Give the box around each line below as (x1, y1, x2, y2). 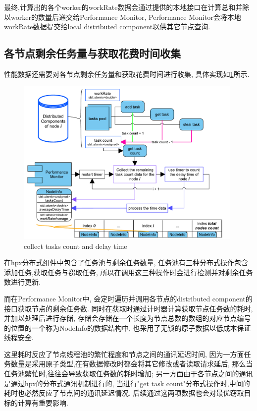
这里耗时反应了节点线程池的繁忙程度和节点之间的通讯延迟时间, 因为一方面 (4, 349, 244, 359)
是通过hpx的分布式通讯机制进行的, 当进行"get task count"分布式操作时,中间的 (4, 378, 250, 388)
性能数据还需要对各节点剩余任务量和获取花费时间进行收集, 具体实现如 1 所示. (4, 68, 250, 79)
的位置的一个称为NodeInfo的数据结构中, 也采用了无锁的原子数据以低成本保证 (4, 322, 251, 333)
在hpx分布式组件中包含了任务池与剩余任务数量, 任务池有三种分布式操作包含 (4, 257, 249, 268)
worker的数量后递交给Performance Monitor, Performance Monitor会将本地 (10, 11, 241, 22)
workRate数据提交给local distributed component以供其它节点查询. (4, 21, 210, 32)
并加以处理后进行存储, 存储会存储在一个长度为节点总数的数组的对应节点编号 (4, 313, 251, 323)
